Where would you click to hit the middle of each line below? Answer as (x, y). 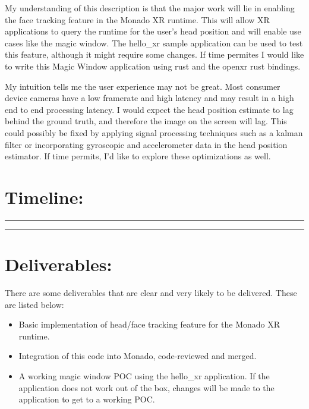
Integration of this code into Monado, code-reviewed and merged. (138, 356)
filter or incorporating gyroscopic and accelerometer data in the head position (146, 144)
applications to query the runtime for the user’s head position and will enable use (153, 31)
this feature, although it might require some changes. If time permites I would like (154, 54)
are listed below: (34, 304)
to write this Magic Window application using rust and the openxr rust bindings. (153, 66)
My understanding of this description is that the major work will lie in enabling (150, 8)
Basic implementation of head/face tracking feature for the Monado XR (149, 324)
